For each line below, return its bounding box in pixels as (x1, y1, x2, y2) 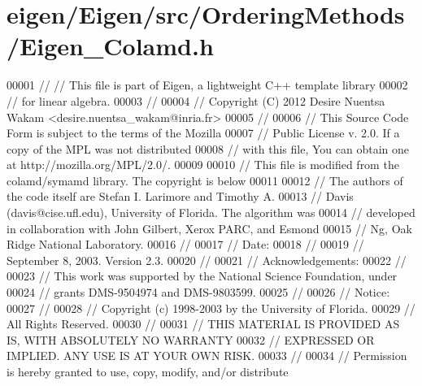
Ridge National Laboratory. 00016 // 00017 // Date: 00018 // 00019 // (7, 236, 364, 253)
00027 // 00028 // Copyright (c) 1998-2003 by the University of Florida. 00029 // (7, 299, 415, 316)
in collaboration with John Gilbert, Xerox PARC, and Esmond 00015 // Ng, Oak (7, 219, 412, 236)
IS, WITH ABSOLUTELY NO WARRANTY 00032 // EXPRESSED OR (7, 331, 375, 348)
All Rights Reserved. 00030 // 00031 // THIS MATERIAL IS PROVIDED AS (7, 315, 400, 332)
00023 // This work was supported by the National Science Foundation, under (7, 267, 398, 284)
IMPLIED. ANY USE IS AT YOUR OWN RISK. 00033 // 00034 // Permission (7, 347, 407, 364)
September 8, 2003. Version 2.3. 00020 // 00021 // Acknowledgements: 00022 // (7, 251, 407, 268)
